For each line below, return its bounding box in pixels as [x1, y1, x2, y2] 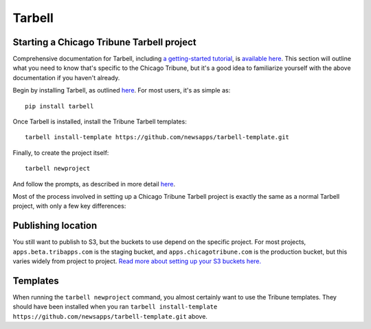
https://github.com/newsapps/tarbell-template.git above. [12, 312, 207, 320]
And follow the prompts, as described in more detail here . [12, 180, 175, 188]
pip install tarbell [25, 102, 94, 110]
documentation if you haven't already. [12, 73, 120, 82]
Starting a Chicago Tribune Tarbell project [12, 36, 196, 48]
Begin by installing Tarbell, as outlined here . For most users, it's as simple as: [12, 86, 231, 95]
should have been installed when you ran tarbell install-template [12, 302, 218, 311]
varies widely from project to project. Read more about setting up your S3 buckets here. [12, 257, 262, 265]
